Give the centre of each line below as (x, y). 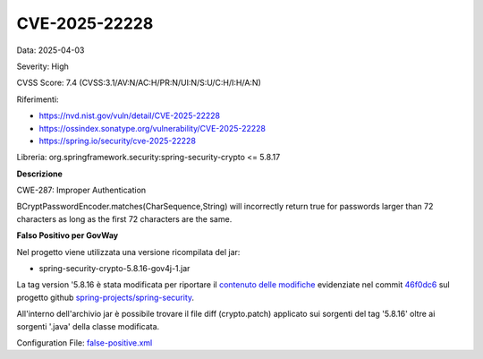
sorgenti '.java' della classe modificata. (88, 326)
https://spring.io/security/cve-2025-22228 (118, 141)
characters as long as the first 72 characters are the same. (124, 218)
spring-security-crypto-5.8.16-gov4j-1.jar (114, 269)
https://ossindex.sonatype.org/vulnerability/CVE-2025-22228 (153, 128)
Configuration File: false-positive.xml (85, 342)
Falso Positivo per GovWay (68, 235)
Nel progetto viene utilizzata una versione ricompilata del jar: (128, 252)
